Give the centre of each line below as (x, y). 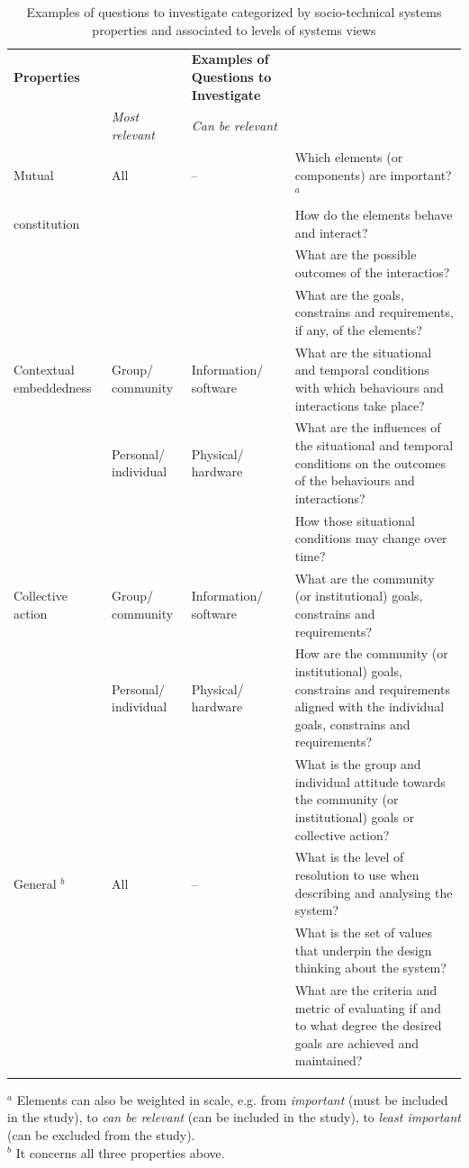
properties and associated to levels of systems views (234, 29)
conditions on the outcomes (370, 462)
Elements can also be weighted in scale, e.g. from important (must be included (232, 1099)
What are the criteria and (366, 990)
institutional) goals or (355, 816)
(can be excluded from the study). (101, 1134)
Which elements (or (349, 156)
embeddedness (53, 388)
